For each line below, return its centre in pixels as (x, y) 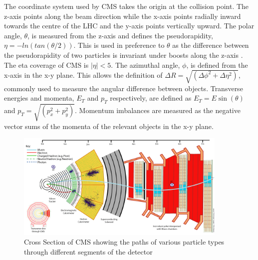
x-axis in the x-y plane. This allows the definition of (83, 74)
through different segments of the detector (88, 252)
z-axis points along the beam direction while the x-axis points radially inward (123, 16)
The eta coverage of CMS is (46, 65)
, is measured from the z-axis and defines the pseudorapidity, (120, 35)
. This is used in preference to (119, 45)
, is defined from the (217, 65)
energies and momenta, (39, 98)
